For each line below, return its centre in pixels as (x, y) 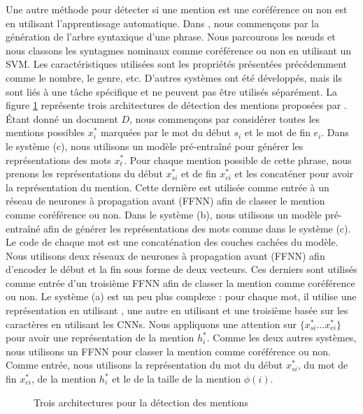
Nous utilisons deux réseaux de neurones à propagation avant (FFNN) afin (165, 255)
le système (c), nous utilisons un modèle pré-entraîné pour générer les (155, 146)
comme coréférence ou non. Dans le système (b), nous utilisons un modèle (164, 214)
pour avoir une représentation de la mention (100, 338)
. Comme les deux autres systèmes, (282, 338)
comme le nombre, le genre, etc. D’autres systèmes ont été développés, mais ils (174, 77)
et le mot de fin (277, 132)
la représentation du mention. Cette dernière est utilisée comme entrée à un (168, 187)
